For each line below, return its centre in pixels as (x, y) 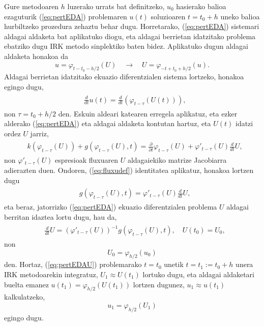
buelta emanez (26, 284)
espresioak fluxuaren (87, 160)
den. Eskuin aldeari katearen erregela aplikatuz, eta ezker (148, 113)
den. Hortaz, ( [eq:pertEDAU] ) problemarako (73, 264)
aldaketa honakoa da (36, 56)
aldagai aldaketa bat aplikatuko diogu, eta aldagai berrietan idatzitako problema (130, 36)
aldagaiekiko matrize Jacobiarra (177, 160)
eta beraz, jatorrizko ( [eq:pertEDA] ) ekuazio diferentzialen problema (111, 207)
